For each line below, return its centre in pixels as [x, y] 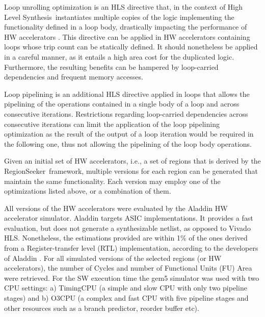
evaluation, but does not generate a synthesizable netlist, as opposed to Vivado [127, 228]
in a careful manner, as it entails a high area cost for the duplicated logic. [119, 56]
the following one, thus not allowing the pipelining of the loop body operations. [128, 143]
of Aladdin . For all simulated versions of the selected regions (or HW [113, 258]
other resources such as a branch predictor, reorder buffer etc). [102, 308]
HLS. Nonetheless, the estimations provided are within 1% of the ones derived [126, 238]
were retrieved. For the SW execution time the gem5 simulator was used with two [132, 278]
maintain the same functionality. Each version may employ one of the [112, 181]
